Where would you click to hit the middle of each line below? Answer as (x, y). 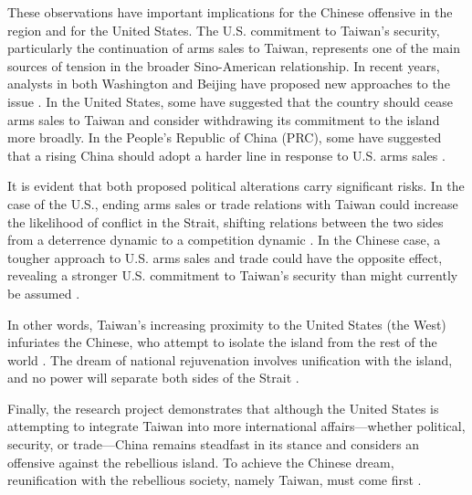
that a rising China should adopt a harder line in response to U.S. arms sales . (226, 155)
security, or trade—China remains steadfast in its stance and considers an (214, 444)
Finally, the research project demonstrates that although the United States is (223, 408)
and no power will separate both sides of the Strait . (153, 378)
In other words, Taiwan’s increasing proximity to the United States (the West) (227, 324)
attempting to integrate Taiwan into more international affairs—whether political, (236, 426)
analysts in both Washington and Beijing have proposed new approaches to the (229, 84)
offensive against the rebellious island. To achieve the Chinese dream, (201, 462)
